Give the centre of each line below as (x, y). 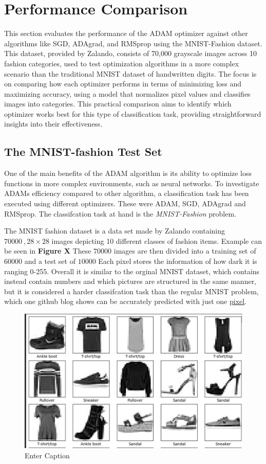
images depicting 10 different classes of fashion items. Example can (157, 240)
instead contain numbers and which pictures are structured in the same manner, (130, 281)
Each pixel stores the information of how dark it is (178, 261)
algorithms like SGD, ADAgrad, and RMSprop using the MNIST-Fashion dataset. (133, 43)
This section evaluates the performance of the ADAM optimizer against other (126, 33)
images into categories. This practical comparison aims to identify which (118, 104)
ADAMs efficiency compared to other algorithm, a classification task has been (127, 193)
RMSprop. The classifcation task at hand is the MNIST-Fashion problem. (120, 213)
